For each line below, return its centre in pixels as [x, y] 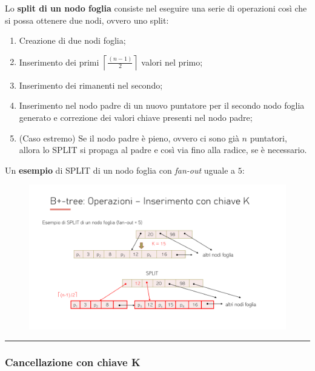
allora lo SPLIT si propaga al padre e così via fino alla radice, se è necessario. [163, 150]
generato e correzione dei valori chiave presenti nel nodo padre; [136, 117]
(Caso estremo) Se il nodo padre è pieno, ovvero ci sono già [129, 138]
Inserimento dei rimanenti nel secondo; [91, 85]
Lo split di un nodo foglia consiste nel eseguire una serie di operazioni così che [156, 8]
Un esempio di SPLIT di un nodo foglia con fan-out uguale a [120, 170]
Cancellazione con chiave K [73, 362]
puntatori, [268, 138]
